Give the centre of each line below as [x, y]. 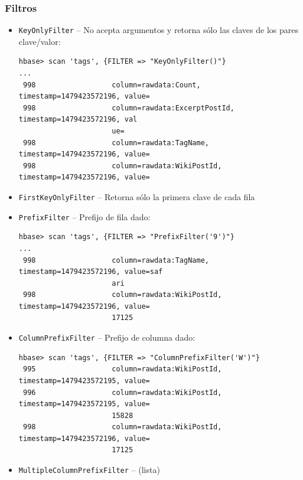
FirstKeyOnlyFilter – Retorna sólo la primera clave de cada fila [137, 197]
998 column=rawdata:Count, [112, 85]
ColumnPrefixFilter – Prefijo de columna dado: [107, 337]
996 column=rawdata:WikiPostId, [122, 392]
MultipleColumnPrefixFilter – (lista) [89, 470]
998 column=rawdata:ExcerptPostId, [128, 108]
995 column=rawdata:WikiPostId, [122, 369]
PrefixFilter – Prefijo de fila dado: [84, 216]
